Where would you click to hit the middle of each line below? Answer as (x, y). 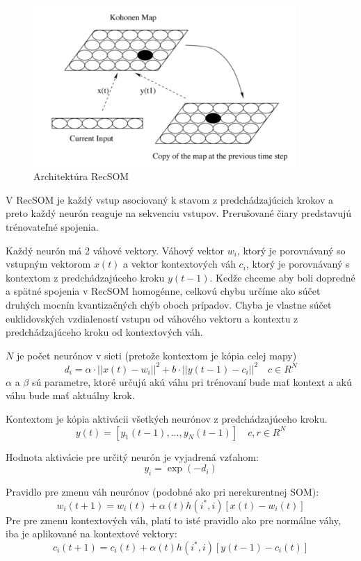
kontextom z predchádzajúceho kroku (85, 277)
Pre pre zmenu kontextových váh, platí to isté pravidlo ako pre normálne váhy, (173, 520)
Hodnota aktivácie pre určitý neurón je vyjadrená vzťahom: (132, 456)
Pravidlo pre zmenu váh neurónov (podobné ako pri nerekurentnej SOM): (162, 492)
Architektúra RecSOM (81, 176)
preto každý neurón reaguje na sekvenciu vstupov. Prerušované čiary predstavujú (179, 213)
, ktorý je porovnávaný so (291, 250)
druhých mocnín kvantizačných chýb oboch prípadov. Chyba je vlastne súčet (169, 304)
